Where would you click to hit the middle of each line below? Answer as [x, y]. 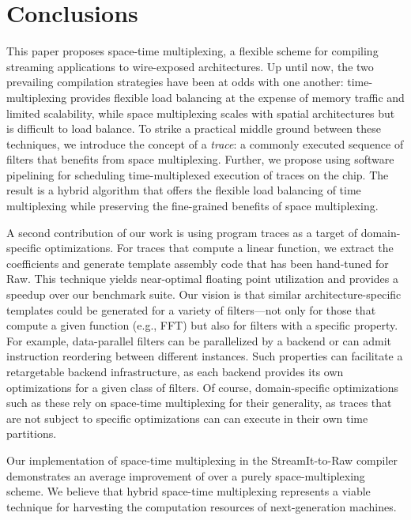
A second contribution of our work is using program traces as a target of [182, 232]
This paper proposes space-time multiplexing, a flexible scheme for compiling [192, 51]
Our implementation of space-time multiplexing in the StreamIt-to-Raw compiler [202, 460]
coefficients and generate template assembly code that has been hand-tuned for [198, 263]
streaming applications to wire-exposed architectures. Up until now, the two [190, 66]
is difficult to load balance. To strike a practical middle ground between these [194, 128]
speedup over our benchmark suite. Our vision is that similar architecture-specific [204, 294]
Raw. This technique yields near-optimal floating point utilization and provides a [202, 279]
